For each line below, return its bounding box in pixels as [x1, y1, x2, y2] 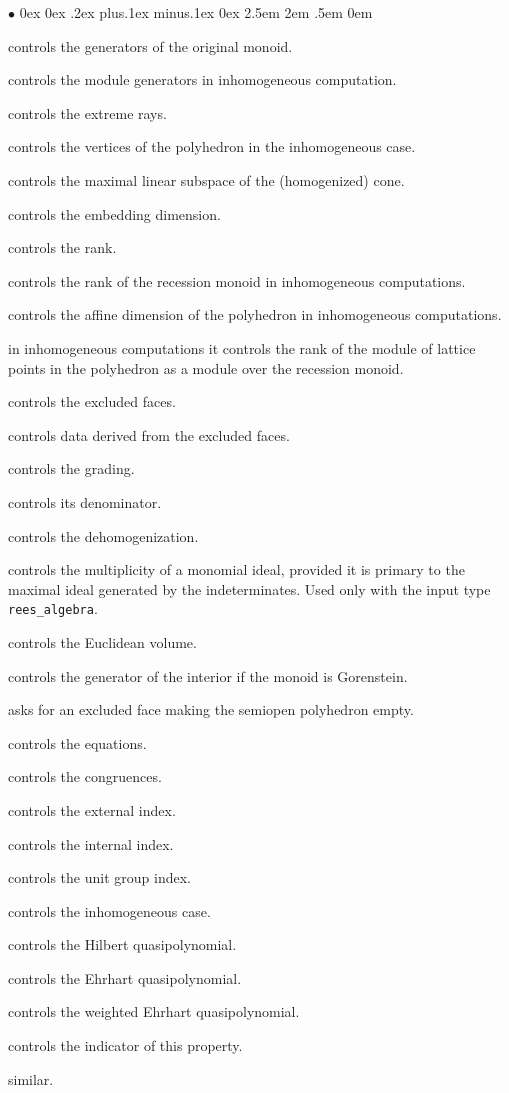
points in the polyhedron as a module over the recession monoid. [8, 357, 404, 378]
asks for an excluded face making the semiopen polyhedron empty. [8, 699, 414, 720]
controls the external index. [8, 799, 176, 820]
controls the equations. [8, 732, 147, 753]
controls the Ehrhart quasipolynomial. [8, 967, 242, 988]
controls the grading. [8, 458, 135, 479]
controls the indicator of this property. [8, 1035, 243, 1056]
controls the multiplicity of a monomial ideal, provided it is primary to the [8, 559, 465, 580]
